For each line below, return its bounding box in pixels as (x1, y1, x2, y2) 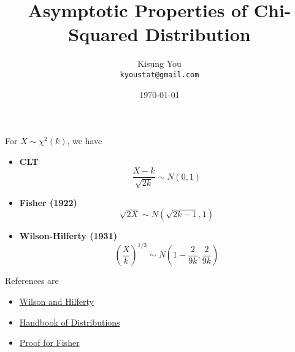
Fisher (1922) (19, 196, 77, 209)
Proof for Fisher (19, 336, 80, 349)
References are (5, 274, 59, 287)
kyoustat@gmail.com (120, 70, 199, 79)
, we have (67, 134, 102, 147)
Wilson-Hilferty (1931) (19, 229, 117, 242)
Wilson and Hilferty (19, 295, 94, 308)
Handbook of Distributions (19, 315, 120, 328)
